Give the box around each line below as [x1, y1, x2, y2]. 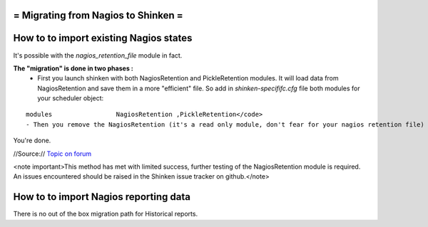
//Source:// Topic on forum [13, 149, 92, 158]
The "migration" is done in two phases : [13, 64, 133, 73]
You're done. [13, 136, 51, 145]
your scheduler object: [37, 94, 104, 102]
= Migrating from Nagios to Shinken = [13, 9, 183, 21]
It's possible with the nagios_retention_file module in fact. [13, 51, 183, 60]
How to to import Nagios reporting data [13, 191, 190, 203]
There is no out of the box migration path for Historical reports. [13, 210, 198, 218]
